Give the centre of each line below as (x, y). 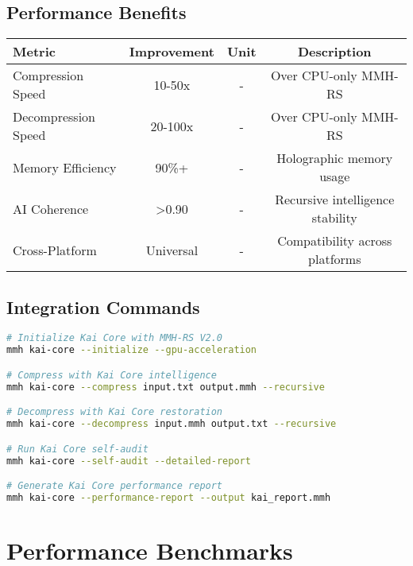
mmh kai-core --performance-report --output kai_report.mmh (169, 497)
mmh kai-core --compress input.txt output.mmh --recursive (166, 387)
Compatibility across (335, 241)
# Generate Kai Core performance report (115, 486)
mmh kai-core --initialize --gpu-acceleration (132, 350)
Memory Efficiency (65, 167)
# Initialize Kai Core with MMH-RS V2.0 (115, 338)
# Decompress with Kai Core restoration (115, 412)
